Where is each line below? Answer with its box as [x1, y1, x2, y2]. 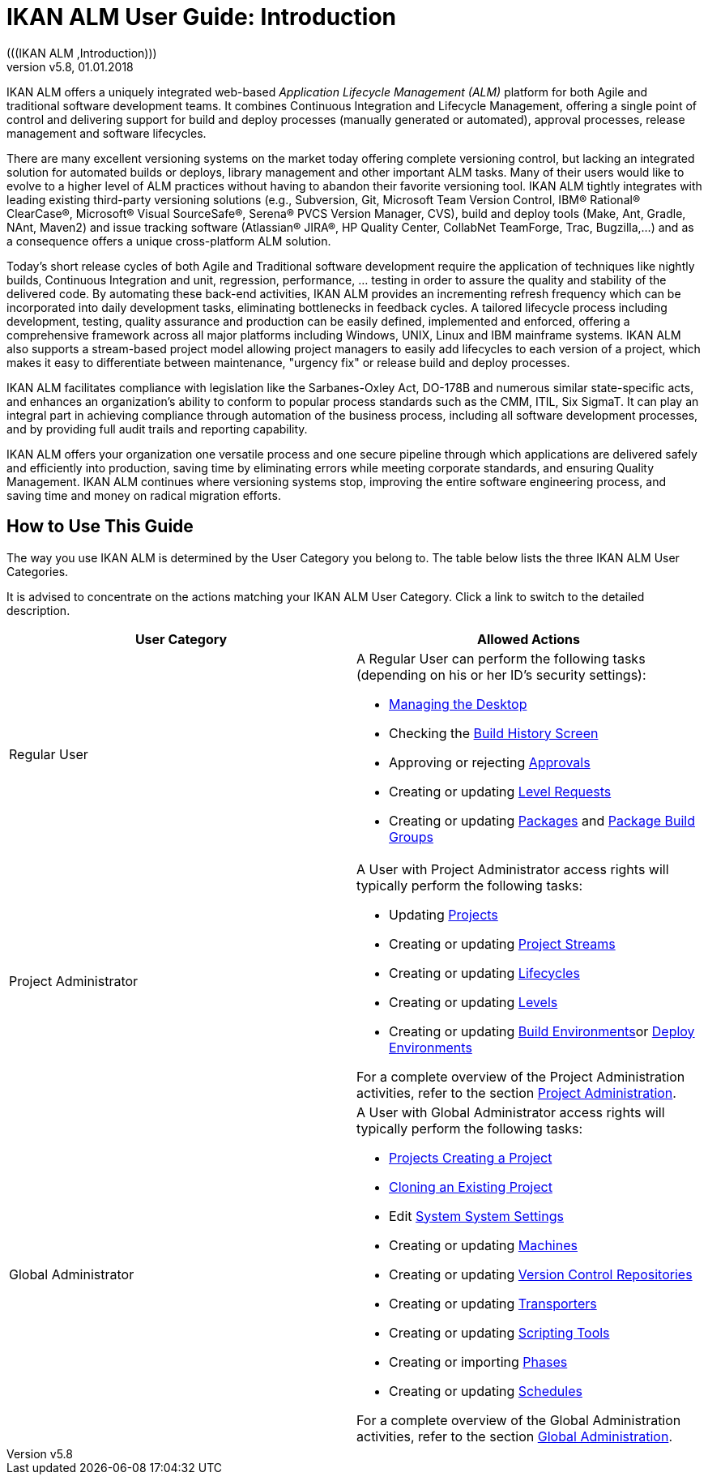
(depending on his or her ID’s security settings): [356, 666, 646, 683]
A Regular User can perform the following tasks [356, 650, 646, 667]
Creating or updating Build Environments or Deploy [389, 1022, 695, 1039]
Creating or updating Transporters [389, 1295, 597, 1312]
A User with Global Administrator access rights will [356, 1103, 665, 1120]
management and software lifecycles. [6, 126, 207, 140]
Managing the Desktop [389, 695, 527, 712]
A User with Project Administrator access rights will [356, 860, 669, 877]
